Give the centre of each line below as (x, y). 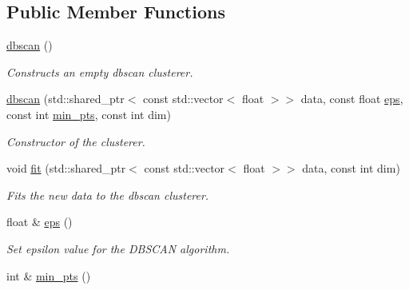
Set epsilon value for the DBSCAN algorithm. (118, 248)
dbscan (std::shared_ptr (66, 99)
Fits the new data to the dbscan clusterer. (108, 195)
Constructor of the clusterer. (76, 141)
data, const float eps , (352, 99)
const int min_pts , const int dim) (89, 114)
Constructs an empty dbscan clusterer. (100, 72)
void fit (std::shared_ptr (66, 168)
